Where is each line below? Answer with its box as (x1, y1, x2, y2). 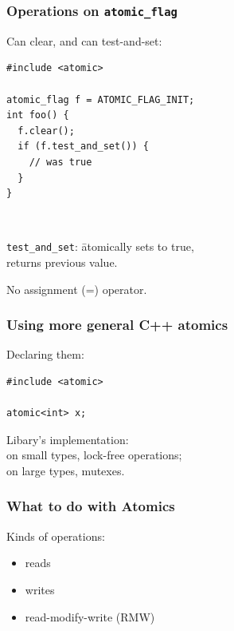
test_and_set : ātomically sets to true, (6, 238, 194, 255)
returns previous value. (6, 253, 118, 270)
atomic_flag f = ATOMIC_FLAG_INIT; (6, 93, 195, 105)
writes (25, 581, 55, 597)
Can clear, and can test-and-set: (6, 32, 162, 49)
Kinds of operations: (6, 527, 105, 544)
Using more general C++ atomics (6, 315, 228, 335)
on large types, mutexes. (6, 462, 125, 478)
